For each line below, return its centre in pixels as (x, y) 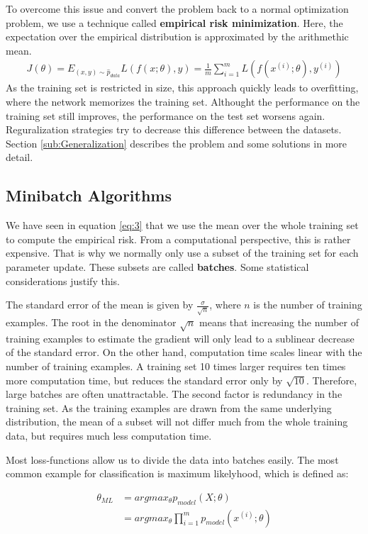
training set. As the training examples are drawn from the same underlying (169, 407)
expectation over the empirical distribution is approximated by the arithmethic (177, 37)
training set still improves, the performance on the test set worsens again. (166, 115)
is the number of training (308, 305)
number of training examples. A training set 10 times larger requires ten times (176, 366)
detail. (19, 157)
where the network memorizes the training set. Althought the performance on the (183, 101)
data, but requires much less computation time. (109, 436)
